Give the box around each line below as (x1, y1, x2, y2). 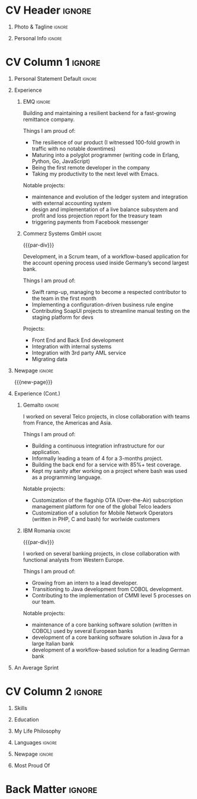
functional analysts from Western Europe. (22, 556, 125, 563)
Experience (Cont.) (14, 389, 60, 397)
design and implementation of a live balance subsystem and (31, 206, 179, 213)
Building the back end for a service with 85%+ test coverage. (31, 461, 182, 468)
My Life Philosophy (14, 727, 62, 734)
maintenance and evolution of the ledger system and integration (31, 193, 188, 200)
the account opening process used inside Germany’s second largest (22, 259, 189, 266)
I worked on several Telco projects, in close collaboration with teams (22, 413, 190, 420)
